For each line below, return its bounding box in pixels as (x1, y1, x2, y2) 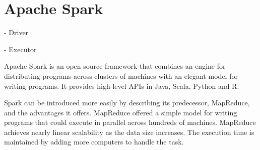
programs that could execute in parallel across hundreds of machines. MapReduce (4, 117, 256, 127)
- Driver (4, 27, 29, 38)
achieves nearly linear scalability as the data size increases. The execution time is (4, 126, 254, 137)
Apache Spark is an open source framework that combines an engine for (4, 61, 226, 71)
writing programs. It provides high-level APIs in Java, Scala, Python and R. (4, 80, 239, 91)
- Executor (4, 44, 37, 54)
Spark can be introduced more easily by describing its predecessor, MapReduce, (4, 97, 250, 108)
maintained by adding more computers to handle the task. (4, 136, 184, 147)
